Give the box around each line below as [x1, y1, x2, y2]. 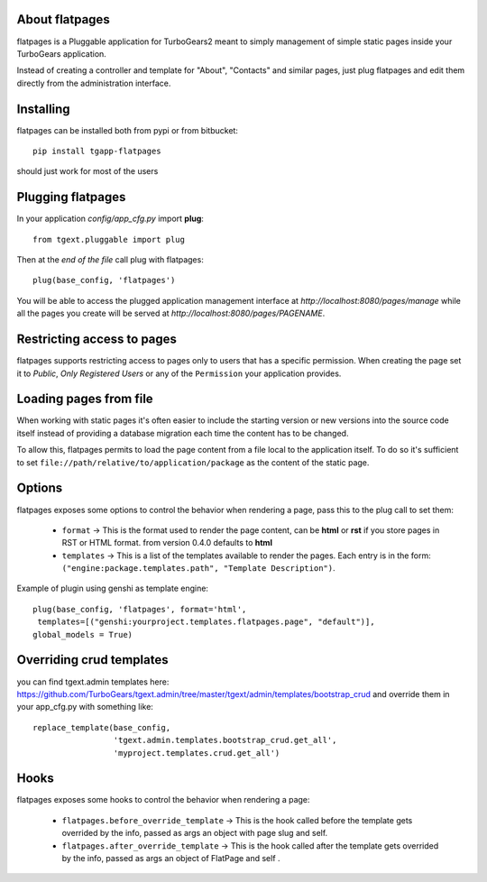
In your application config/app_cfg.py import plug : [16, 213, 205, 225]
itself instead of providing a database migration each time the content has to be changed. [16, 427, 349, 438]
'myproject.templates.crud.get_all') [113, 748, 280, 758]
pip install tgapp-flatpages [32, 145, 161, 156]
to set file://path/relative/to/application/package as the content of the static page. [16, 456, 370, 468]
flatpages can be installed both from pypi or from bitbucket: [16, 124, 239, 135]
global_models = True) [32, 629, 133, 639]
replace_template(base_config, [32, 722, 171, 732]
